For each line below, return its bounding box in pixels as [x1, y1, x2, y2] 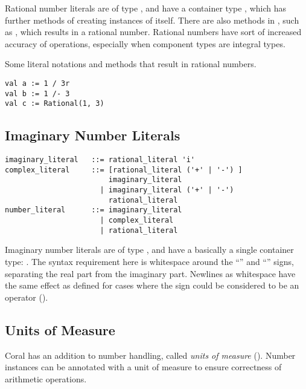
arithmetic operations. [5, 372, 87, 385]
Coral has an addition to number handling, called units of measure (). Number [5, 348, 296, 361]
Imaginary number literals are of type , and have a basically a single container [5, 243, 294, 256]
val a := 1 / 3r [5, 79, 70, 88]
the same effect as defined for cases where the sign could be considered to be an [5, 279, 299, 292]
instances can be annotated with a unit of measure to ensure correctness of [5, 361, 282, 373]
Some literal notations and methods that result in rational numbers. [5, 57, 257, 70]
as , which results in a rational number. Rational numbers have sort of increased [5, 25, 302, 38]
